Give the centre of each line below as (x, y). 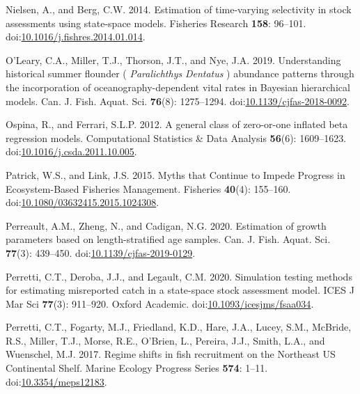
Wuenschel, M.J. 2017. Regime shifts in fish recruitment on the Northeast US (171, 354)
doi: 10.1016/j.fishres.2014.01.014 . (76, 37)
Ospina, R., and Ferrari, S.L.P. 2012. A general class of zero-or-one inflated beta (177, 124)
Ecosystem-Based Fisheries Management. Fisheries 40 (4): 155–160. (148, 188)
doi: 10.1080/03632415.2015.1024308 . (83, 202)
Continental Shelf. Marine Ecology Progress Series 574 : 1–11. (137, 368)
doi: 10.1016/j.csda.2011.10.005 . (71, 151)
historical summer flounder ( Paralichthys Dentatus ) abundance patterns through (180, 73)
